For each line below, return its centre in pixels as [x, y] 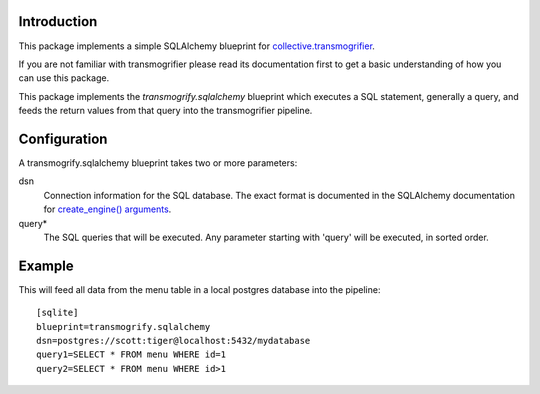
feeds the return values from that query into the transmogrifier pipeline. [165, 111]
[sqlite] [57, 313]
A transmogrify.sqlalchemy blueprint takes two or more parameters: [158, 162]
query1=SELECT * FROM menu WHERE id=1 [131, 354]
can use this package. [64, 78]
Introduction [58, 21]
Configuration [63, 138]
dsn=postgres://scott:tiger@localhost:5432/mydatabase [173, 341]
